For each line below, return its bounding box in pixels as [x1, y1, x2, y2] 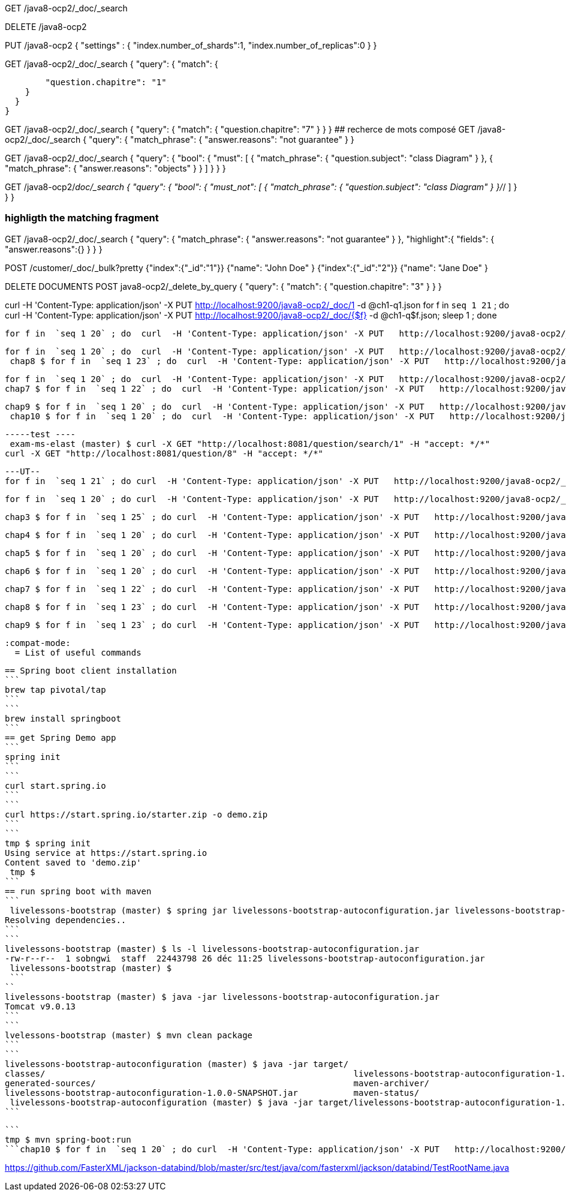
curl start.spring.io [5, 780, 106, 791]
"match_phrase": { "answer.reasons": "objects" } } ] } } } [5, 163, 226, 173]
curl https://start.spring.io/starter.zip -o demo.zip [5, 809, 268, 819]
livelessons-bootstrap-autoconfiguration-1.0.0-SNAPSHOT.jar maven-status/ [5, 1087, 420, 1098]
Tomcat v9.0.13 [5, 1001, 76, 1011]
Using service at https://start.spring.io [5, 848, 207, 858]
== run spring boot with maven [5, 886, 152, 896]
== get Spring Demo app [5, 732, 116, 743]
